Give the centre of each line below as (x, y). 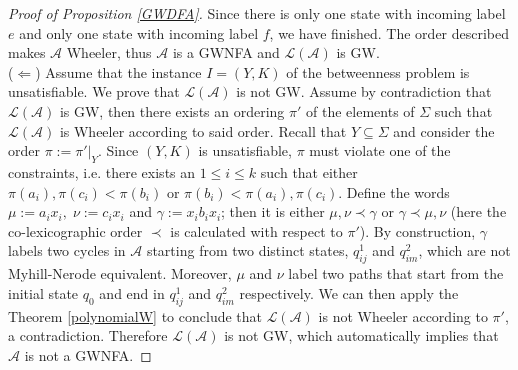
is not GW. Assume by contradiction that (364, 91)
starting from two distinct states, (247, 250)
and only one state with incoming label (139, 32)
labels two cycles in (67, 250)
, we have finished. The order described (389, 32)
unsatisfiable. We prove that (94, 91)
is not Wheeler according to (403, 315)
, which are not (464, 250)
